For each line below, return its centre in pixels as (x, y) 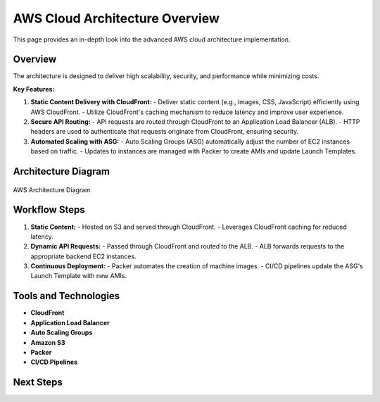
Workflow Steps (49, 210)
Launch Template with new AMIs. (78, 276)
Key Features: (34, 89)
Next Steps (38, 383)
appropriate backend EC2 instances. (83, 256)
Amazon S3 (48, 342)
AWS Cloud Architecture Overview (116, 18)
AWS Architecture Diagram (52, 189)
